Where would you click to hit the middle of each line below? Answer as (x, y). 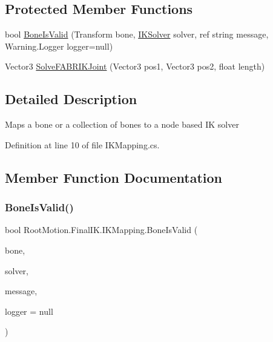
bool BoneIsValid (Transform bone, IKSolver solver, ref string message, (137, 34)
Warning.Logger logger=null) (59, 46)
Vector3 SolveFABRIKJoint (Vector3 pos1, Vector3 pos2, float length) (135, 66)
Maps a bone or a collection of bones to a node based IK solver (122, 124)
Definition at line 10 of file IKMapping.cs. (82, 144)
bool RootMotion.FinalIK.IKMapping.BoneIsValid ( (101, 230)
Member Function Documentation (114, 177)
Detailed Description (71, 99)
